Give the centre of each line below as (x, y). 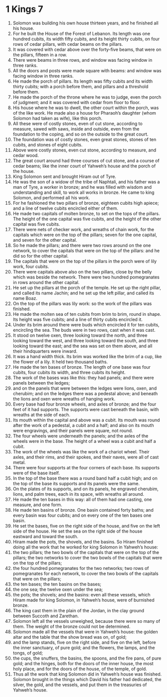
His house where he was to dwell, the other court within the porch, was (86, 108)
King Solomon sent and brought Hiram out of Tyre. (64, 176)
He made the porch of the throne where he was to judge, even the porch (87, 97)
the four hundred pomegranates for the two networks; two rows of (81, 568)
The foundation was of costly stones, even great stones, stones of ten (84, 139)
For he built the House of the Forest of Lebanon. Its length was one (82, 33)
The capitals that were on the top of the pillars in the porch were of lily (85, 261)
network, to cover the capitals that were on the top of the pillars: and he (86, 251)
